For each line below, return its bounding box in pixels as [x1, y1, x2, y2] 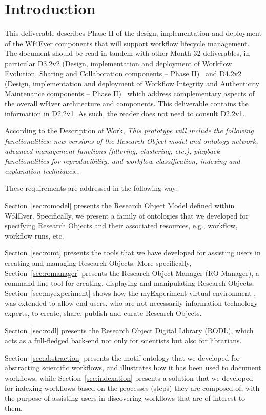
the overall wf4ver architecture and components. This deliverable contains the [5, 98, 249, 109]
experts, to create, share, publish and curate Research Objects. [5, 307, 202, 318]
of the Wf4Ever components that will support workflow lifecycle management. [5, 37, 250, 48]
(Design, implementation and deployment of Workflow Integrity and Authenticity [5, 78, 259, 89]
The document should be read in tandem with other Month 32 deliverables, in [5, 48, 250, 58]
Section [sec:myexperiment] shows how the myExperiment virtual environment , [5, 287, 256, 298]
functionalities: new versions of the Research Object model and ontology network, [5, 135, 258, 146]
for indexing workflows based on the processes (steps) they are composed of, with [5, 382, 260, 393]
